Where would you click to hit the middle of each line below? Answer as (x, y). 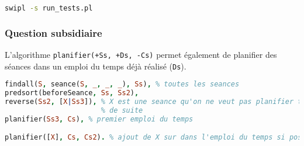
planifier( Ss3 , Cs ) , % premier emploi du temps (99, 119)
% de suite (122, 111)
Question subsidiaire (53, 32)
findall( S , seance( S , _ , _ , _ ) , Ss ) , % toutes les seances (122, 84)
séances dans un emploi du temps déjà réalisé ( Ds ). (96, 66)
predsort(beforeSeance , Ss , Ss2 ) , (72, 93)
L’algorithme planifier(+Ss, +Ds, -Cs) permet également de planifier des (141, 55)
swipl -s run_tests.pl (49, 8)
